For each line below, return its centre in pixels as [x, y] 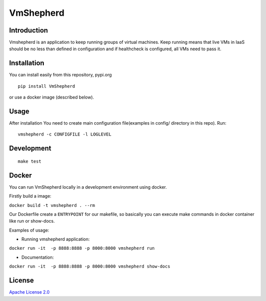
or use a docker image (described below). [52, 97]
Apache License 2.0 [29, 292]
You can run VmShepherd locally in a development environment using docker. [88, 187]
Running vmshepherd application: [55, 239]
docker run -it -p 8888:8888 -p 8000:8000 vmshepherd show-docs [90, 267]
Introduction [29, 30]
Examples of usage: [29, 230]
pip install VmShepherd [47, 86]
